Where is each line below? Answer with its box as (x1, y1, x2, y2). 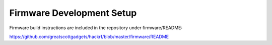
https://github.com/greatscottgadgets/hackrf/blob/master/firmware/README (9, 34, 169, 40)
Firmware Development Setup (9, 7, 137, 18)
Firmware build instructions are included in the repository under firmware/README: (9, 25, 183, 31)
